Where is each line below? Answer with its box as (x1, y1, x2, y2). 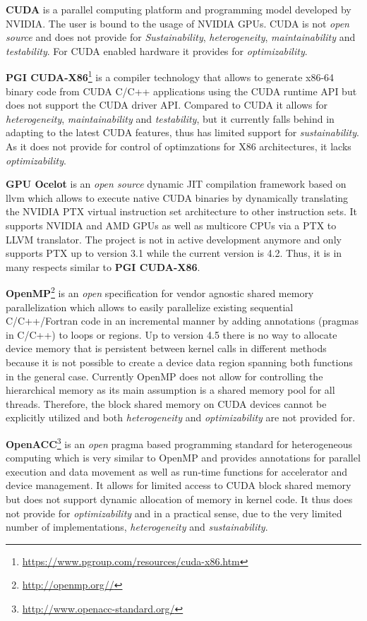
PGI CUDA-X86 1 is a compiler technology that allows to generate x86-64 (6, 68, 335, 85)
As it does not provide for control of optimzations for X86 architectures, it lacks (6, 139, 351, 153)
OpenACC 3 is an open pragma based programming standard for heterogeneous (6, 434, 352, 451)
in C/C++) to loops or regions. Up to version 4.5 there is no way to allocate (6, 327, 337, 342)
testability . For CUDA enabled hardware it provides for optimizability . (6, 43, 308, 58)
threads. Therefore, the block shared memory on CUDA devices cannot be (6, 396, 327, 411)
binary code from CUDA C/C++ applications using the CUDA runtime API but (6, 83, 357, 98)
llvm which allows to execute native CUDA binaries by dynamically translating (6, 190, 349, 205)
